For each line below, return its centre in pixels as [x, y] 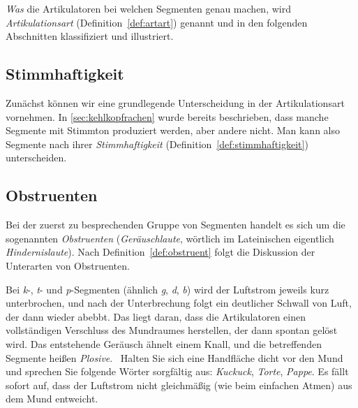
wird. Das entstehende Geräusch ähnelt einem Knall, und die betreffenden [164, 343]
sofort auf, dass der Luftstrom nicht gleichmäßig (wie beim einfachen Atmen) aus [179, 385]
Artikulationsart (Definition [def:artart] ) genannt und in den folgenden [157, 22]
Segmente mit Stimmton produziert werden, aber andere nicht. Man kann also [173, 130]
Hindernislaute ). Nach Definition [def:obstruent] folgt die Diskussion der [161, 252]
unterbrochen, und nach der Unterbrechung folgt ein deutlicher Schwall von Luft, [179, 303]
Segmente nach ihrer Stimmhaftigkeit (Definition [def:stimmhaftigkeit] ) [157, 144]
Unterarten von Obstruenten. [68, 265]
